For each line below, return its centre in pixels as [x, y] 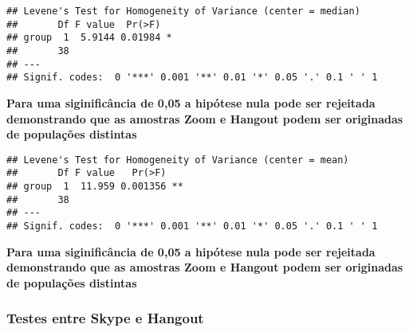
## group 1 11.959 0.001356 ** [95, 187]
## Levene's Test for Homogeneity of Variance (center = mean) [178, 160]
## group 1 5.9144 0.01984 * [89, 38]
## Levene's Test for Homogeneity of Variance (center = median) [183, 11]
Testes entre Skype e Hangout [105, 318]
